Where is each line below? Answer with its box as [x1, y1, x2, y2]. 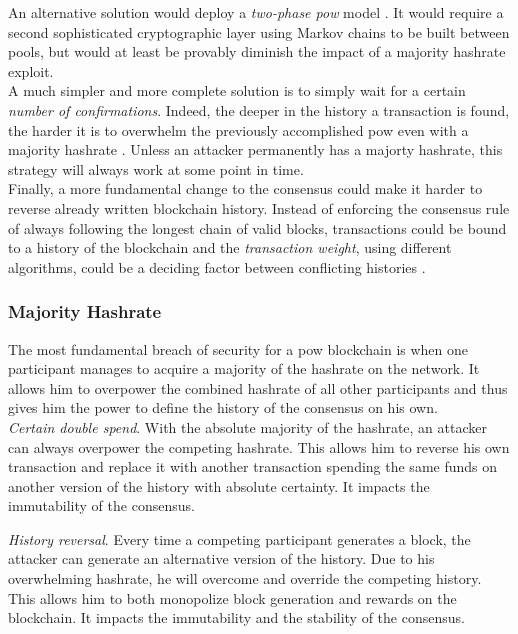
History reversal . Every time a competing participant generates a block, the [8, 528, 471, 549]
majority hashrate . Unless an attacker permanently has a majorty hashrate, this [8, 139, 503, 160]
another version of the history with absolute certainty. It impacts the [8, 475, 430, 496]
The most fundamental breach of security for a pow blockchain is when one [8, 338, 469, 359]
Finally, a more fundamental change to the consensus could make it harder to [8, 178, 483, 199]
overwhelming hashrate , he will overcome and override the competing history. [8, 568, 482, 589]
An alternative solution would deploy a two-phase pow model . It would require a [8, 2, 504, 22]
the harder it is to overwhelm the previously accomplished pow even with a [8, 119, 469, 140]
